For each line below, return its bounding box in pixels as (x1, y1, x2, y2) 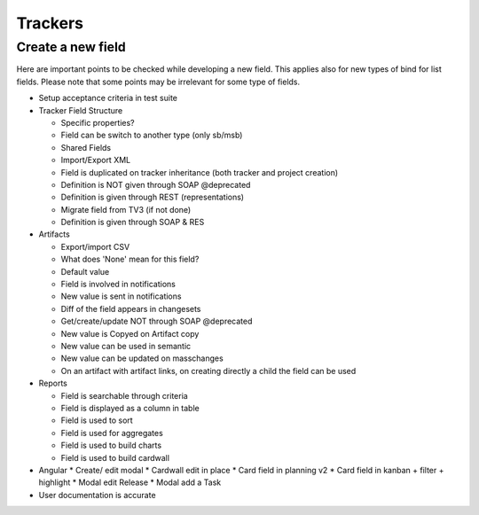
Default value (60, 266, 110, 277)
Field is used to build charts (60, 440, 162, 451)
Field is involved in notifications (60, 279, 177, 290)
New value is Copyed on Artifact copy (60, 328, 200, 339)
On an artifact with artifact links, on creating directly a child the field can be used (60, 365, 357, 376)
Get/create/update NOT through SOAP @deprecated (60, 316, 253, 327)
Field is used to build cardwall (60, 452, 170, 463)
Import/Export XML (60, 155, 131, 166)
